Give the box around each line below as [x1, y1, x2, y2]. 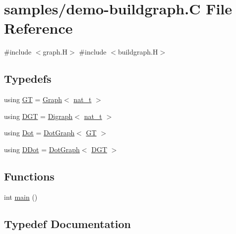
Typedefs [4, 71, 52, 86]
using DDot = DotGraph [4, 144, 80, 154]
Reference [4, 18, 73, 38]
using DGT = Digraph [4, 111, 73, 121]
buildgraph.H [118, 47, 158, 57]
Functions [4, 168, 55, 183]
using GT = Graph [4, 94, 62, 105]
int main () [4, 191, 38, 202]
